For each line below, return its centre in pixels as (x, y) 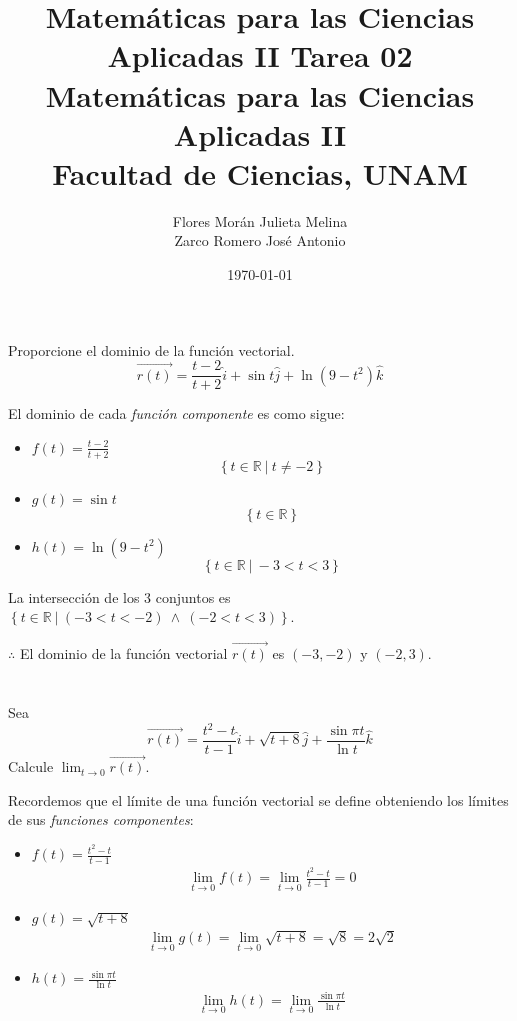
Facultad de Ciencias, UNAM (260, 172)
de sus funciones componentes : (101, 819)
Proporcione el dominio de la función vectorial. (151, 349)
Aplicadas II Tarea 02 (260, 55)
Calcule (31, 766)
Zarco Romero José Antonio (260, 240)
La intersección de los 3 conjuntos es (119, 596)
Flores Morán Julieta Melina (260, 220)
